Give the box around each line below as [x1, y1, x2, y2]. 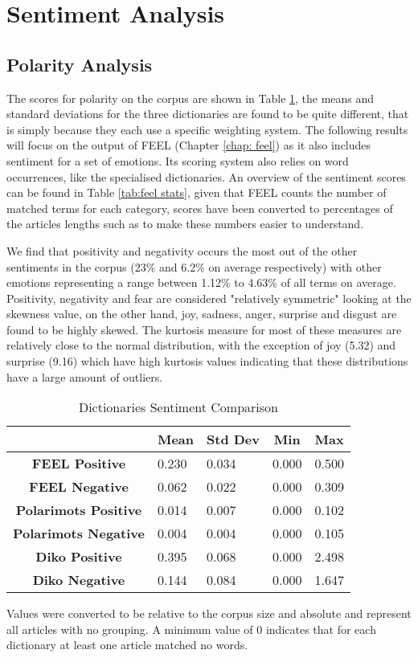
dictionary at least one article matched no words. [6, 636, 248, 653]
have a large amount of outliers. [6, 368, 163, 385]
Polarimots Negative [13, 524, 145, 543]
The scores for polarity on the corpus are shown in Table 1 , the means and [6, 89, 375, 106]
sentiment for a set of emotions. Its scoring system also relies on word [6, 152, 349, 169]
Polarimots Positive [15, 501, 142, 520]
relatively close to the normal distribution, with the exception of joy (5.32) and [6, 337, 396, 354]
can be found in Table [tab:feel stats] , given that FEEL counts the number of [6, 184, 387, 201]
